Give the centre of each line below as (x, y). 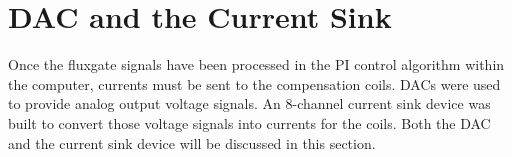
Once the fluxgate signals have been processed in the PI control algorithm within (256, 64)
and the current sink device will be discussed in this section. (192, 142)
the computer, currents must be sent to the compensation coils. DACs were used (254, 83)
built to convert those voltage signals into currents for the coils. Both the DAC (249, 122)
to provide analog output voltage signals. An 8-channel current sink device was (249, 103)
